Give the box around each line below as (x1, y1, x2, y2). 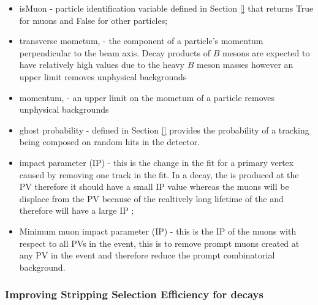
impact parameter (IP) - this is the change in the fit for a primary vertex (19, 156, 294, 168)
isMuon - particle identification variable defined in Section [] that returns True (19, 2, 314, 14)
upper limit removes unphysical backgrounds (19, 70, 187, 83)
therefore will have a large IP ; (19, 204, 134, 217)
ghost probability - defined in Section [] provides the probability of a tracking (19, 123, 309, 136)
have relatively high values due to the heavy (19, 58, 185, 71)
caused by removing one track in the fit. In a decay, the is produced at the (19, 168, 299, 181)
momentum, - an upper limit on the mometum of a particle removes (19, 91, 275, 104)
